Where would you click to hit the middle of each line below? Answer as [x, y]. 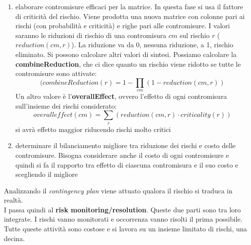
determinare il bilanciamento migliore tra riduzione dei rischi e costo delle [125, 145]
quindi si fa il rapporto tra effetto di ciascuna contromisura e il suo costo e [127, 164]
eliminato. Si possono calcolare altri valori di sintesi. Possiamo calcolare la [126, 54]
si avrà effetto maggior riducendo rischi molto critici [93, 129]
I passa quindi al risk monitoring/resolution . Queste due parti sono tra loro [123, 209]
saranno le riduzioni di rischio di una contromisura [91, 35]
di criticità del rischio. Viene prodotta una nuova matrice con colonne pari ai [130, 16]
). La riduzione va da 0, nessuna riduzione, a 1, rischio [152, 45]
